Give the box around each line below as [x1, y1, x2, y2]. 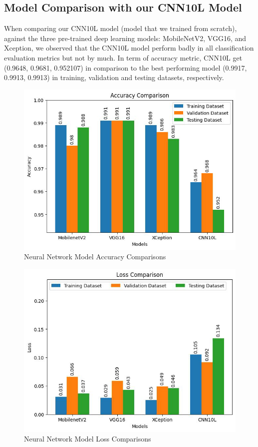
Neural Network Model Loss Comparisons [24, 433, 151, 444]
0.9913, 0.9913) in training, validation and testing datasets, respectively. [4, 72, 224, 83]
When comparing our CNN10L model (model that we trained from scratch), [4, 23, 237, 34]
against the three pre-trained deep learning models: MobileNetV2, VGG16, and [4, 33, 247, 43]
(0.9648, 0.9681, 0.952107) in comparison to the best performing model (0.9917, [4, 62, 247, 73]
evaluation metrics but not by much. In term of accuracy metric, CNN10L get [4, 52, 243, 63]
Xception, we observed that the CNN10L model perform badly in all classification [4, 43, 254, 53]
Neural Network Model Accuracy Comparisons [24, 251, 166, 262]
